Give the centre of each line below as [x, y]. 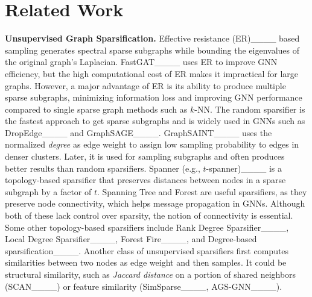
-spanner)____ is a [244, 168]
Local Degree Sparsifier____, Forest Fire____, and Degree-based [131, 239]
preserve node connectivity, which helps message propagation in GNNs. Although [155, 203]
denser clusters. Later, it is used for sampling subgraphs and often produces [145, 156]
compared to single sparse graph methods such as [96, 109]
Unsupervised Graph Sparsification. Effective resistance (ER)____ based [152, 38]
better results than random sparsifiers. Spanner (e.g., [103, 168]
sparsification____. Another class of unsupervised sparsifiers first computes [147, 250]
